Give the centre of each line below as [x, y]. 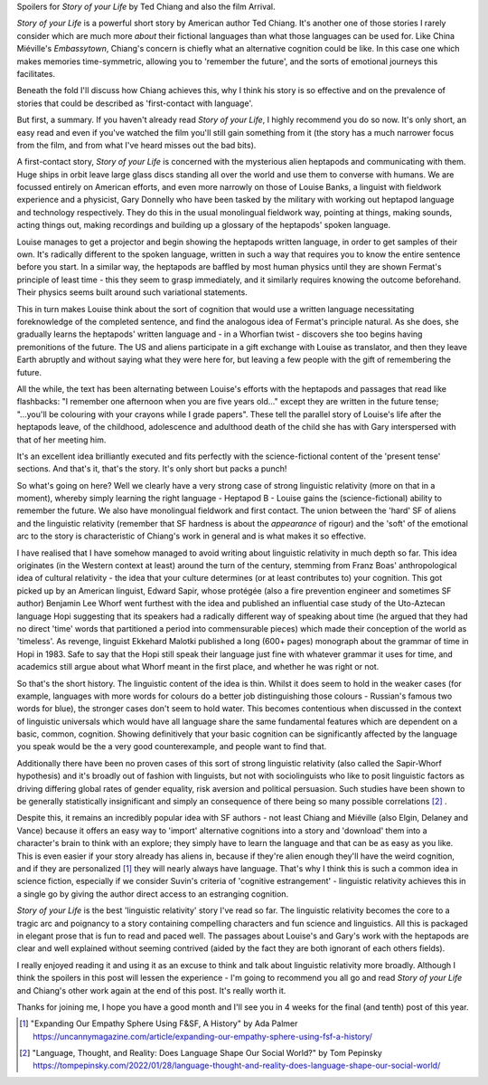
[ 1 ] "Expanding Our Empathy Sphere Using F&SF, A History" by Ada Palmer [159, 1023]
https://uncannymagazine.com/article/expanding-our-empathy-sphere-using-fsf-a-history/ [202, 1036]
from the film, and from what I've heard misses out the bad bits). [136, 145]
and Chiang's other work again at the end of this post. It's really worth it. [151, 990]
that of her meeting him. [61, 440]
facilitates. [36, 73]
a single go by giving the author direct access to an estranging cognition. [153, 894]
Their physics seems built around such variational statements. [132, 292]
